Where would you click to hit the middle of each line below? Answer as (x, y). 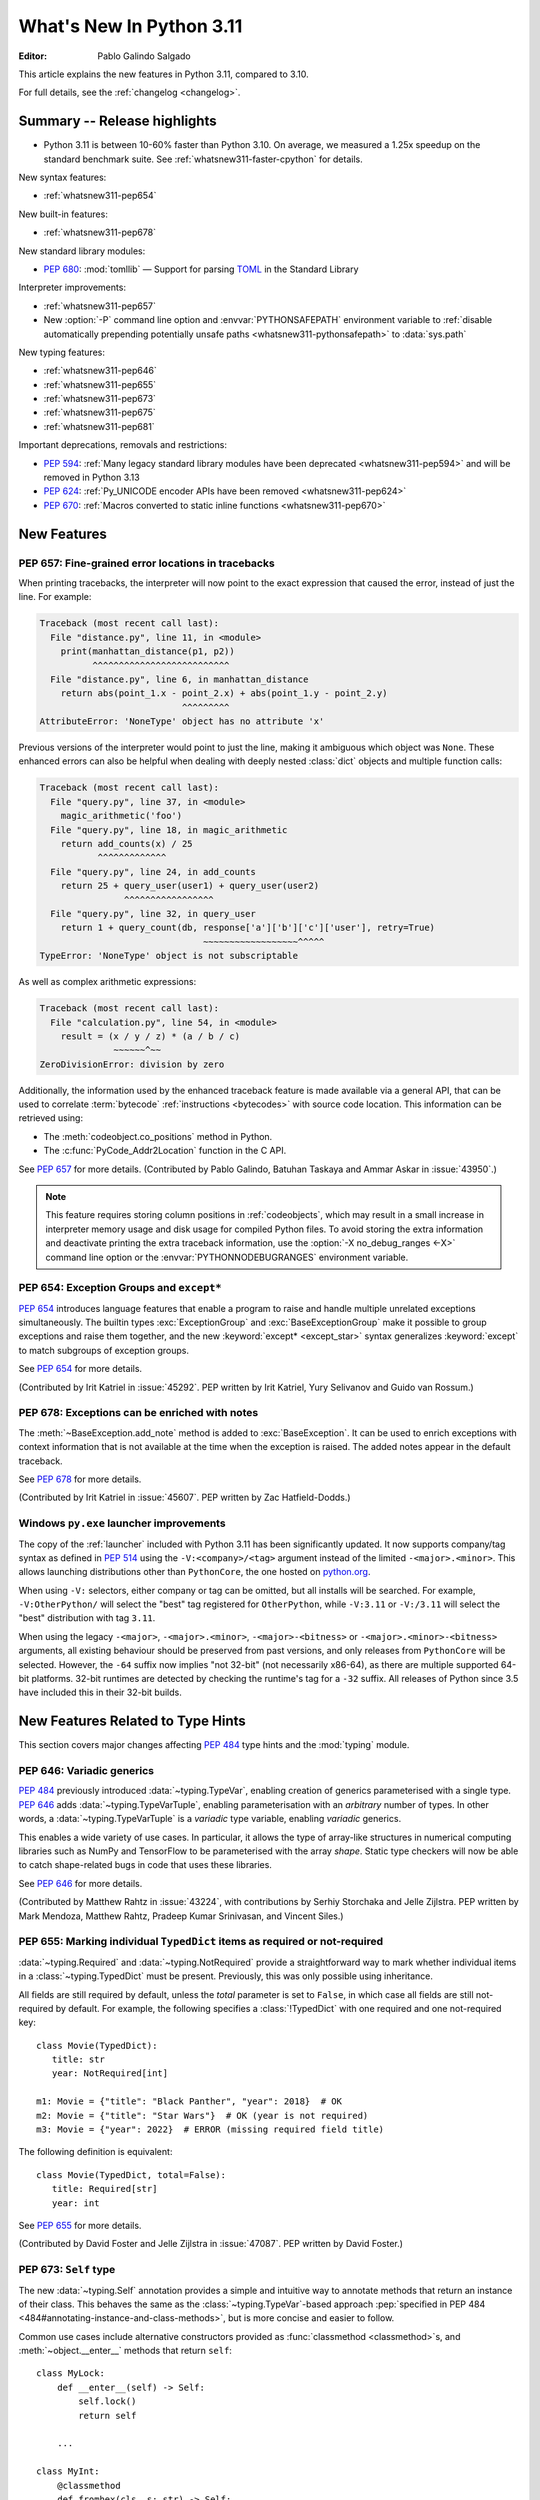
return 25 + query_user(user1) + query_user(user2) (190, 886)
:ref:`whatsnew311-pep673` (100, 399)
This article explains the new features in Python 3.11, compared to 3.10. (163, 74)
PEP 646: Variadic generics (86, 1771)
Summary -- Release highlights (117, 121)
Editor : (33, 56)
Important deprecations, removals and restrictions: (122, 445)
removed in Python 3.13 (91, 477)
